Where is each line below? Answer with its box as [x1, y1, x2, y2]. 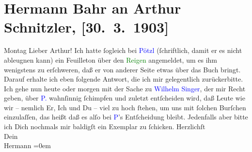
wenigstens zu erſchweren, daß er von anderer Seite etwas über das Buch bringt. [4, 64, 241, 74]
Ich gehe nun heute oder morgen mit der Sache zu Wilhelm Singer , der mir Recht [4, 83, 246, 93]
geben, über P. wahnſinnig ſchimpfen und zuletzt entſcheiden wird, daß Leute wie [4, 93, 245, 103]
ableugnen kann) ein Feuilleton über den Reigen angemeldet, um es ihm [4, 54, 217, 65]
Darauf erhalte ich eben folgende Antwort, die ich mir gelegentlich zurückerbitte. [4, 74, 243, 84]
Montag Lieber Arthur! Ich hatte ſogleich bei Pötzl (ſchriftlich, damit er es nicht [4, 45, 242, 55]
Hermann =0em [4, 140, 51, 151]
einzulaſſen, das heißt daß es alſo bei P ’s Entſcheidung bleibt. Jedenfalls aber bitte [4, 112, 248, 122]
